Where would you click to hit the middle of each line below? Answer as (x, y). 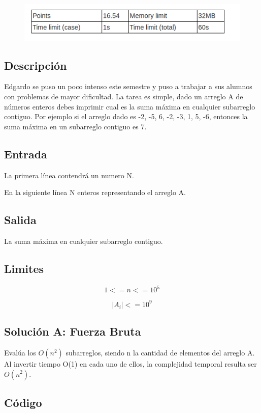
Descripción (36, 65)
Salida (20, 220)
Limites (24, 268)
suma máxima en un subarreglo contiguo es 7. (75, 126)
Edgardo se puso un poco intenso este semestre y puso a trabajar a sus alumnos (128, 86)
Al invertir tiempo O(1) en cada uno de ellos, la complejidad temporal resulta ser (130, 363)
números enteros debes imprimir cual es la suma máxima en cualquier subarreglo (130, 106)
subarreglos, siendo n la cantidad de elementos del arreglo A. (160, 352)
